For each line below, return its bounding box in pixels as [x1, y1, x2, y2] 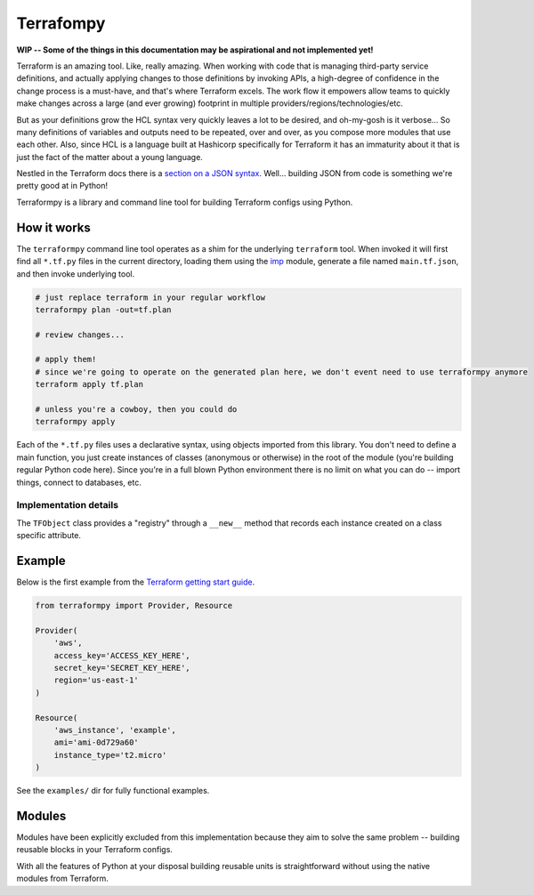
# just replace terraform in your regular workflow [35, 292, 266, 302]
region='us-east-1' [53, 675, 140, 685]
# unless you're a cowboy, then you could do [35, 405, 238, 415]
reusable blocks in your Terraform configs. [16, 844, 174, 855]
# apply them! [35, 354, 97, 365]
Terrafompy [16, 13, 106, 33]
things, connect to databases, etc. [16, 477, 142, 488]
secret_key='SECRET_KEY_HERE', [53, 663, 190, 673]
